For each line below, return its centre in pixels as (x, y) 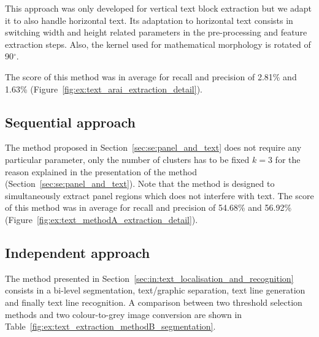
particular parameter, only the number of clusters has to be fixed (127, 159)
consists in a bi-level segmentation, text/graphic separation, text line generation (155, 290)
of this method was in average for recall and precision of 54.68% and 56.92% (148, 207)
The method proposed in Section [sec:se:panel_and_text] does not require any (153, 147)
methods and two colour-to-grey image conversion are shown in (124, 314)
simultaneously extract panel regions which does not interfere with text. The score (159, 195)
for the (288, 159)
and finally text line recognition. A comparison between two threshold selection (154, 302)
